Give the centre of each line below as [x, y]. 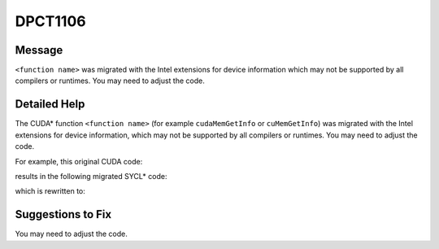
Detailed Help [50, 105]
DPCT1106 [50, 21]
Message [39, 50]
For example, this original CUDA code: [79, 161]
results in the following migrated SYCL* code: [91, 176]
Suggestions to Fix [63, 214]
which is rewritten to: [50, 191]
